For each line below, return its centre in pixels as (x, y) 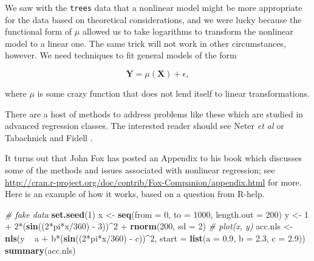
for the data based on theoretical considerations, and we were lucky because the (153, 19)
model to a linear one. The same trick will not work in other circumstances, (145, 43)
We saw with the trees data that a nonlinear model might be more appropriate (154, 7)
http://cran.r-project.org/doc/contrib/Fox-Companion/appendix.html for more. (153, 182)
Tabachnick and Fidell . (49, 137)
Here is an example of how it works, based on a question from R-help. (135, 194)
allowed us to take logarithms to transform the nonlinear (188, 31)
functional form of (39, 31)
